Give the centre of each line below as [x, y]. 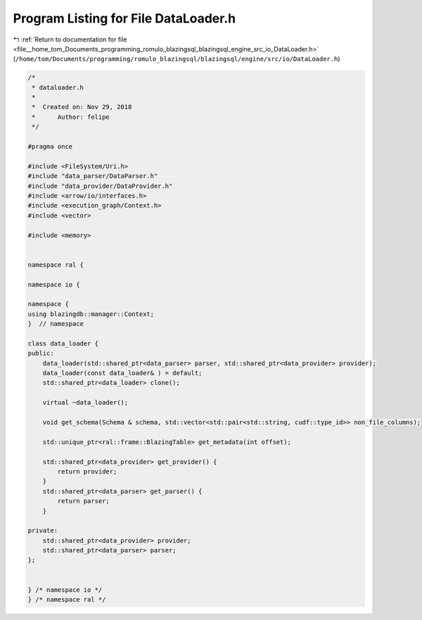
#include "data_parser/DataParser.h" [93, 176]
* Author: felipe [71, 117]
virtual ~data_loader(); [85, 403]
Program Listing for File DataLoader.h [124, 18]
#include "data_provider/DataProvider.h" [100, 186]
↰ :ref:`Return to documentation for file [70, 39]
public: [41, 353]
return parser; [84, 501]
